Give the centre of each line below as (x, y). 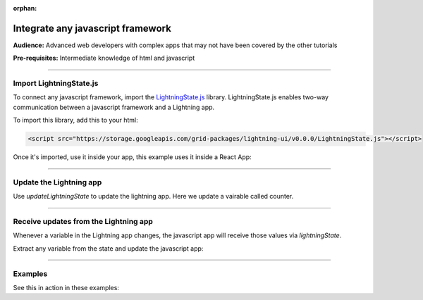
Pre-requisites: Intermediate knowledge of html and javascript (104, 58)
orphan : (25, 8)
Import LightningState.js (56, 83)
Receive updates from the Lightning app (83, 222)
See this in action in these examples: (66, 288)
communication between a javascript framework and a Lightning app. (114, 107)
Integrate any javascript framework (92, 28)
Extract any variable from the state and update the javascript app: (108, 248)
